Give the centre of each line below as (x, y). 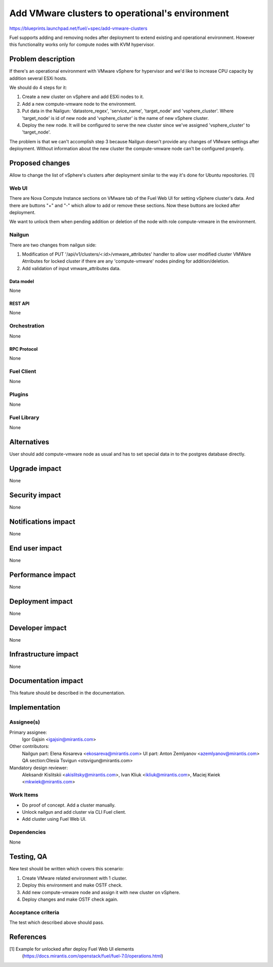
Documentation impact (46, 681)
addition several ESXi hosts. (38, 78)
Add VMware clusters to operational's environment (119, 13)
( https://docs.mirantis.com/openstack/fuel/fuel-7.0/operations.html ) (93, 956)
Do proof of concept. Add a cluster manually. (69, 805)
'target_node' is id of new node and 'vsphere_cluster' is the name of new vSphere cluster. (116, 118)
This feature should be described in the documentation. (67, 693)
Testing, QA (28, 857)
